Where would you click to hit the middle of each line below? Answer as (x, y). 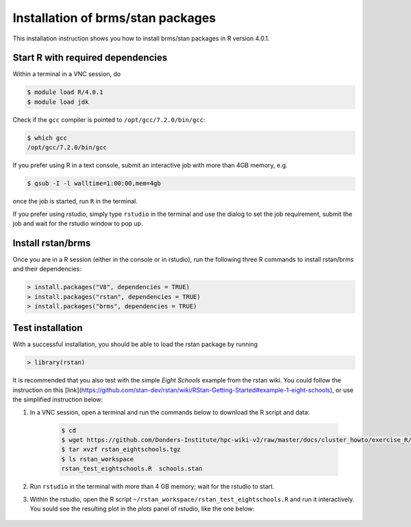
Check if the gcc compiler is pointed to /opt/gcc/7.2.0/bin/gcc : (109, 119)
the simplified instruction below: (58, 400)
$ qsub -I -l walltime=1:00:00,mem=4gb (94, 184)
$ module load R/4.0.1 (65, 92)
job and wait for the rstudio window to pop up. (78, 223)
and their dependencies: (47, 269)
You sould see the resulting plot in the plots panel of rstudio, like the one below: (142, 508)
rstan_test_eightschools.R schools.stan (132, 469)
